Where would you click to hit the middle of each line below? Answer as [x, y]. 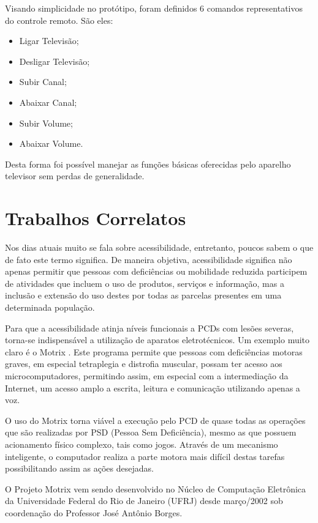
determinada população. [50, 307]
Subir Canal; [43, 82]
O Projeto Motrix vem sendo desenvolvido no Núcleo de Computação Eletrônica [156, 488]
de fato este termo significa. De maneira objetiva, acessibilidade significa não [149, 259]
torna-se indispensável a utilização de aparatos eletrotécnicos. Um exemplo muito [157, 340]
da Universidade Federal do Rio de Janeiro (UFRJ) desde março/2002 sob [144, 501]
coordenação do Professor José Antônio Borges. [94, 512]
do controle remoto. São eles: [59, 20]
